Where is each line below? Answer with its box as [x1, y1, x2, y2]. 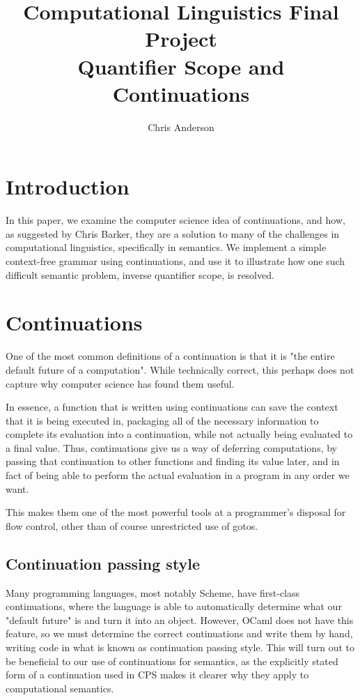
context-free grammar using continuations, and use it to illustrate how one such [6, 254, 345, 268]
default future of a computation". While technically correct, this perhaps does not [6, 362, 354, 376]
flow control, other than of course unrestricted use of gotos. [6, 518, 258, 533]
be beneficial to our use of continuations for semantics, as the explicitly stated [6, 653, 338, 668]
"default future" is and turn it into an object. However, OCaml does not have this [6, 612, 354, 627]
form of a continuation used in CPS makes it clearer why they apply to [6, 667, 309, 682]
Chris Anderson [148, 119, 214, 134]
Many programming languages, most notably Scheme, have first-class [6, 585, 300, 600]
